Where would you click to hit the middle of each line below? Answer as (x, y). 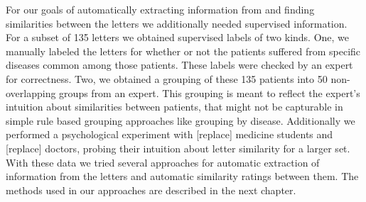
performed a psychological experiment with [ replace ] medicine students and (169, 134)
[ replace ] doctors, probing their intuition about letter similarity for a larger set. (178, 148)
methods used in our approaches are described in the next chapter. (151, 190)
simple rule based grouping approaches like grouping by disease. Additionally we (181, 120)
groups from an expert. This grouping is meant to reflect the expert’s (210, 92)
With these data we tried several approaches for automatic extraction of (163, 162)
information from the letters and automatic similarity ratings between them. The (182, 176)
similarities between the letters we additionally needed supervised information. (177, 23)
